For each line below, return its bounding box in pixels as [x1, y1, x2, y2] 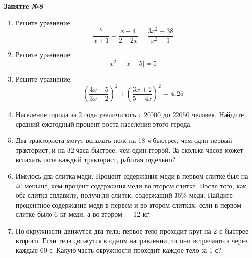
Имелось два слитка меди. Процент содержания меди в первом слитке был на [15, 171, 248, 181]
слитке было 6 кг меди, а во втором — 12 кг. [15, 209, 151, 219]
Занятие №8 [4, 1, 44, 11]
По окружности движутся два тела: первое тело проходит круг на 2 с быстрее [15, 226, 249, 236]
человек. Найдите [192, 109, 244, 119]
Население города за [15, 109, 76, 119]
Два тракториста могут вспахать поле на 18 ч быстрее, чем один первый [15, 135, 232, 145]
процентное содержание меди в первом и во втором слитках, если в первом [15, 199, 241, 210]
